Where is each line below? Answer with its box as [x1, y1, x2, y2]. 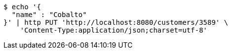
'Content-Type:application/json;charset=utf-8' [20, 26, 208, 34]
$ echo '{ [3, 3, 41, 11]
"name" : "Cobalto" [11, 11, 87, 18]
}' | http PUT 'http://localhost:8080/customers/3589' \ [3, 18, 229, 26]
